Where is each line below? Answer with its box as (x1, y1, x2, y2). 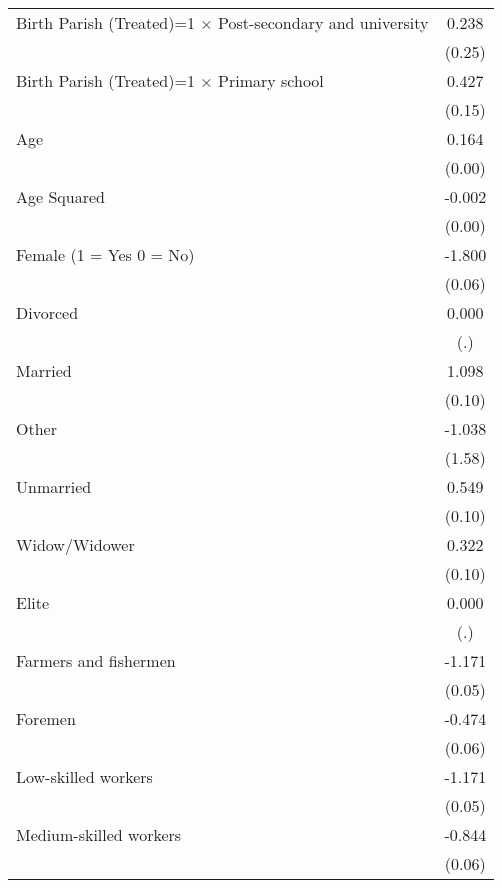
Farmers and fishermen (16, 649, 176, 672)
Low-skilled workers (16, 765, 153, 788)
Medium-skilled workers (16, 823, 182, 846)
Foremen (16, 707, 76, 730)
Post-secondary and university (218, 11, 429, 34)
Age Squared (16, 185, 105, 208)
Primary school (218, 69, 324, 92)
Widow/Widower (16, 533, 135, 556)
